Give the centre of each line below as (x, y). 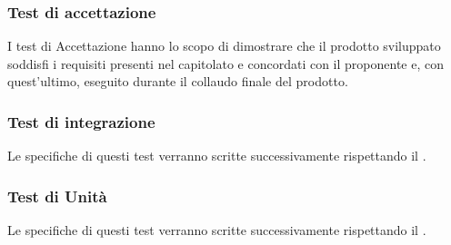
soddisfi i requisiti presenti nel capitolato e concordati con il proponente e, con (225, 63)
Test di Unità (57, 196)
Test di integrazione (81, 121)
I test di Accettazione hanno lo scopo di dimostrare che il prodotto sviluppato (224, 46)
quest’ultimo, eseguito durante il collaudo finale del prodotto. (178, 81)
